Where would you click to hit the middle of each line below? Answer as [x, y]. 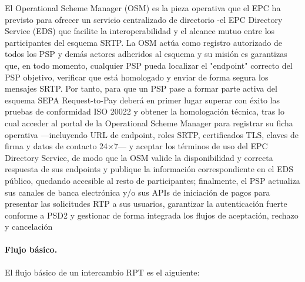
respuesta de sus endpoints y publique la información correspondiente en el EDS [149, 169]
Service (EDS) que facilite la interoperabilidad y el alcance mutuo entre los [140, 31]
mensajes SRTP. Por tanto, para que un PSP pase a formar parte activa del [141, 88]
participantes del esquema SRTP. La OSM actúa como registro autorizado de [143, 42]
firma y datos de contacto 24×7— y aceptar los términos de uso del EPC [136, 146]
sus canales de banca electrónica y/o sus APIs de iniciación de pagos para [138, 192]
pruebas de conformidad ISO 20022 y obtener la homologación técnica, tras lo [145, 111]
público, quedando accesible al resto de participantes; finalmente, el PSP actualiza [152, 180]
